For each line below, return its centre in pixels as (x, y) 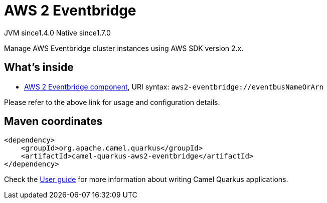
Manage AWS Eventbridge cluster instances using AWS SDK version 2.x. (124, 48)
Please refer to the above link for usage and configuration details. (112, 102)
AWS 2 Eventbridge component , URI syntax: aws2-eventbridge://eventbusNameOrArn (174, 86)
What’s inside (39, 67)
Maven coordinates (53, 121)
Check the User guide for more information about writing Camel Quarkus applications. (146, 179)
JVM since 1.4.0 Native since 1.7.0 (57, 32)
